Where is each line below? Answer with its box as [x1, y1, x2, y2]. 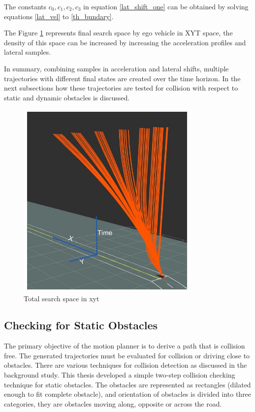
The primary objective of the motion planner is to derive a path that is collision [4, 341, 245, 351]
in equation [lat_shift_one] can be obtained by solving [83, 1, 249, 11]
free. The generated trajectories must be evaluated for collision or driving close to [4, 350, 250, 360]
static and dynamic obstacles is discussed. [4, 92, 130, 102]
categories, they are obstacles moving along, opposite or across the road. [4, 398, 222, 409]
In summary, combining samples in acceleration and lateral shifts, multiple [4, 63, 229, 73]
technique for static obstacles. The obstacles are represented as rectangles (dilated [4, 379, 251, 389]
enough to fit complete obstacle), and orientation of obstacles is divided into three [4, 389, 252, 399]
